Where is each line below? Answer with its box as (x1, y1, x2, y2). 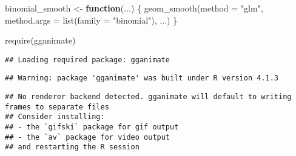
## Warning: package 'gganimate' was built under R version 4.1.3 (5, 74, 279, 83)
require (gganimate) (5, 34, 76, 47)
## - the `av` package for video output (5, 132, 170, 141)
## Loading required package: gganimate (5, 55, 170, 64)
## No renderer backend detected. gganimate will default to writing (5, 93, 292, 102)
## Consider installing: (5, 112, 105, 122)
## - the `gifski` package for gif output (5, 123, 179, 132)
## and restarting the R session (5, 143, 140, 152)
